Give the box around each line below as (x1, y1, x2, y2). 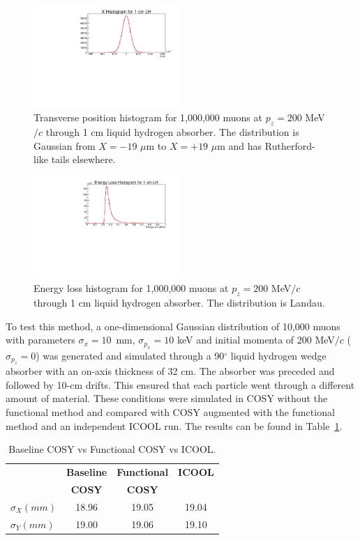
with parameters (6, 332, 75, 347)
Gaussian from (33, 138, 96, 153)
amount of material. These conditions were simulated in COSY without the (6, 391, 328, 406)
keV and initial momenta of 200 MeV (177, 332, 335, 347)
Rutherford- (264, 138, 315, 153)
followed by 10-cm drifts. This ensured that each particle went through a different (6, 377, 355, 392)
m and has (217, 138, 262, 153)
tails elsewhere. (51, 152, 116, 167)
